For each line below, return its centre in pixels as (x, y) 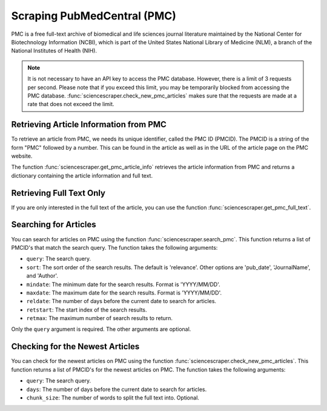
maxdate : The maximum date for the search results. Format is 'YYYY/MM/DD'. (124, 292)
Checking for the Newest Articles (75, 346)
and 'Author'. (42, 276)
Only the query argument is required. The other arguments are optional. (101, 329)
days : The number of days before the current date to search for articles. (117, 389)
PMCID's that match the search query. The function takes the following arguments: (114, 247)
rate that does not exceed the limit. (71, 104)
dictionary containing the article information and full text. (82, 175)
